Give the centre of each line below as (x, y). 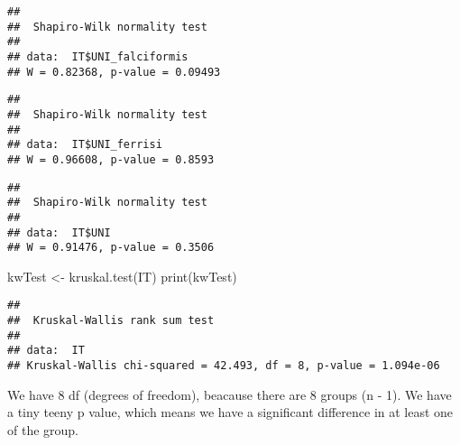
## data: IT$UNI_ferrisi (85, 145)
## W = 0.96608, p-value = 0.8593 (111, 159)
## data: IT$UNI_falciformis (98, 56)
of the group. (43, 429)
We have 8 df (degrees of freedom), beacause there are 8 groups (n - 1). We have (230, 394)
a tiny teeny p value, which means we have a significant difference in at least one (230, 412)
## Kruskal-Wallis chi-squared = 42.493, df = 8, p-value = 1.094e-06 (224, 366)
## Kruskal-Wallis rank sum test (111, 321)
